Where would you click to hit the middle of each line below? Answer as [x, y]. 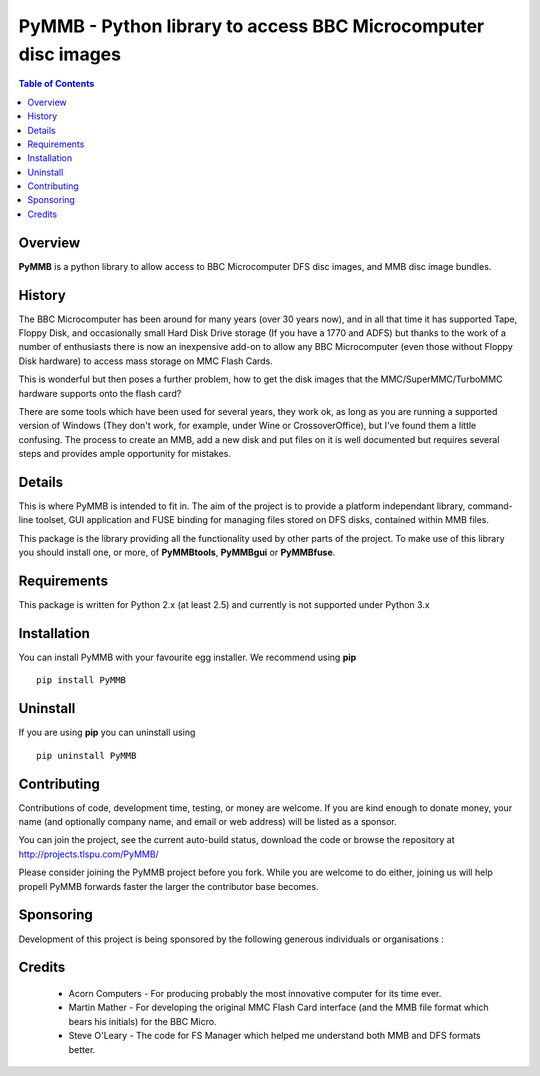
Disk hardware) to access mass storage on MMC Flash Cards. [146, 361]
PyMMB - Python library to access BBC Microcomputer [251, 26]
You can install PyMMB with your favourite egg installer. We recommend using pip [187, 657]
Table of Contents [56, 84]
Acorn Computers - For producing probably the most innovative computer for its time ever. [255, 993]
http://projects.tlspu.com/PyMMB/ [88, 854]
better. [82, 1049]
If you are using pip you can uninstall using [107, 732]
